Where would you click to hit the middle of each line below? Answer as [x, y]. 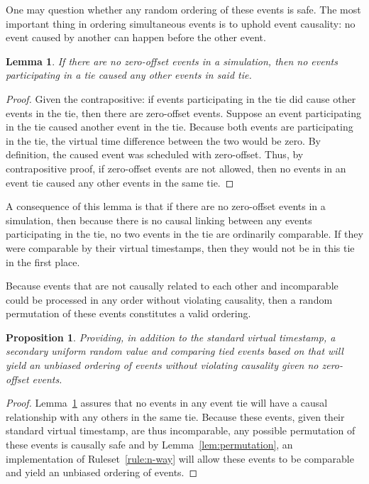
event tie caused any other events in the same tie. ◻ [120, 182]
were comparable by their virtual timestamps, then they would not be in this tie [180, 247]
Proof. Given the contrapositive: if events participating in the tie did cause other [181, 98]
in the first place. [43, 262]
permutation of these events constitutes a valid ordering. [128, 313]
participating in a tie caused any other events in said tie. [129, 75]
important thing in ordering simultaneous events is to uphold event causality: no [181, 23]
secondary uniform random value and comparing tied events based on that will [175, 351]
